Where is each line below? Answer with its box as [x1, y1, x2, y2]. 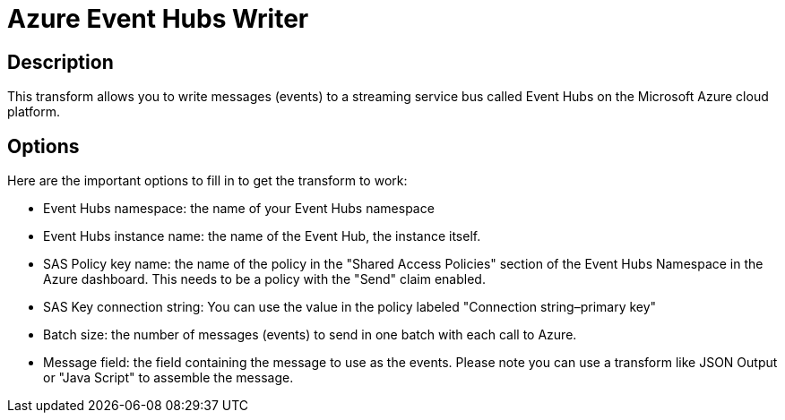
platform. [7, 104, 61, 120]
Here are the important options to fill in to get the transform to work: [7, 173, 408, 189]
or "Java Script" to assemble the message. [43, 370, 294, 386]
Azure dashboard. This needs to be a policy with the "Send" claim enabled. [43, 271, 486, 287]
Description [7, 50, 114, 73]
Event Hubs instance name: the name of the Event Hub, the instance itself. [43, 228, 481, 244]
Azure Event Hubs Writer [7, 4, 309, 34]
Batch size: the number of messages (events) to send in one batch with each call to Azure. [43, 327, 577, 343]
